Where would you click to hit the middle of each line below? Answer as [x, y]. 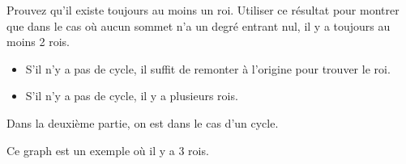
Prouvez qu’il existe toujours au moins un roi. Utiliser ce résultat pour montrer [203, 10]
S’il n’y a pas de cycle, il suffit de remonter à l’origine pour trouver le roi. [208, 68]
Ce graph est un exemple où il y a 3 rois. [108, 150]
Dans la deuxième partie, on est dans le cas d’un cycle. [143, 122]
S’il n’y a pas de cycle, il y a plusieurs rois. [132, 96]
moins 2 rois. [38, 42]
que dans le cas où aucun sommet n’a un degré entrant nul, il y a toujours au [199, 25]
